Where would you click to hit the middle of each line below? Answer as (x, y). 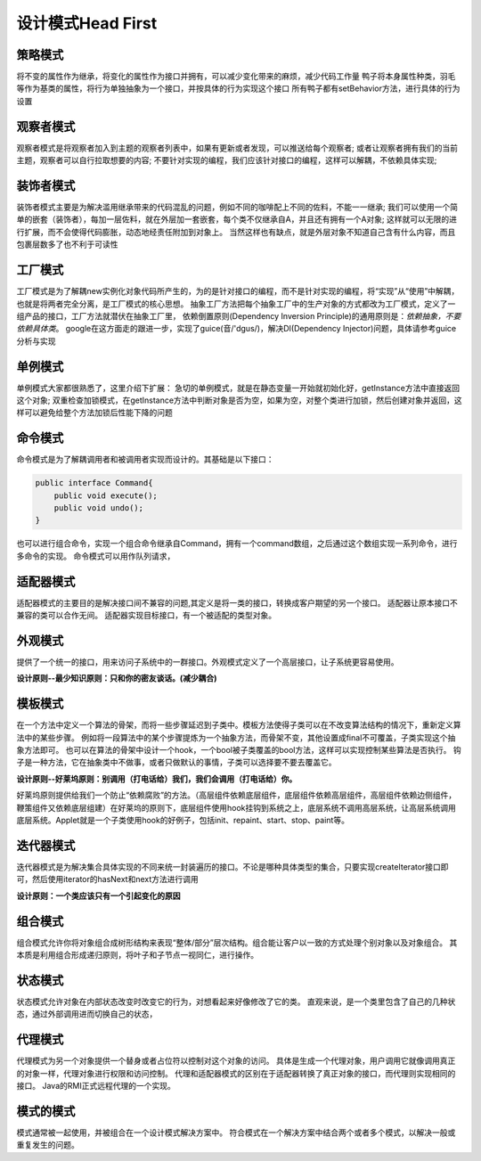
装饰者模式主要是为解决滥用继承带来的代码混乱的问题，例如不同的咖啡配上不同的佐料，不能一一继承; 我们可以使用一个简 (237, 207)
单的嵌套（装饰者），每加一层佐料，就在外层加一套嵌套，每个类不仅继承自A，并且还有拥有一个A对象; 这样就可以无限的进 (237, 219)
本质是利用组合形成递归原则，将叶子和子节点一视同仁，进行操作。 (137, 955)
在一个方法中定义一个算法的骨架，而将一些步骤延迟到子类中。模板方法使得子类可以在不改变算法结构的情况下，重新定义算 (239, 725)
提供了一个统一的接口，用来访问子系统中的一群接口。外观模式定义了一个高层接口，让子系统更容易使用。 (208, 662)
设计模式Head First (87, 23)
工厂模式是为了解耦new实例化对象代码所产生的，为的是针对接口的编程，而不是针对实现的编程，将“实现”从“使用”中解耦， (238, 291)
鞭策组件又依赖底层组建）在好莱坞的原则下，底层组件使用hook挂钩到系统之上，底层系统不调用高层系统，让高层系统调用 (236, 807)
